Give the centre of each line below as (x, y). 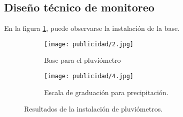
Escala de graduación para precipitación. (106, 92)
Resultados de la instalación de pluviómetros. (93, 109)
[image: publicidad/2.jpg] (89, 44)
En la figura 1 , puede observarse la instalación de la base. (92, 28)
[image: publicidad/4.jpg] (89, 76)
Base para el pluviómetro (82, 60)
